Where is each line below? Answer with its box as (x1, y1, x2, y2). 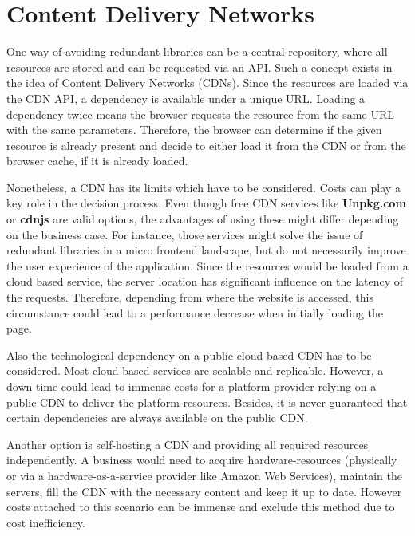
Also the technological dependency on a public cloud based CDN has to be (6, 346, 372, 363)
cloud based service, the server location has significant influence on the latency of (6, 273, 404, 290)
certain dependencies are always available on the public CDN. (6, 409, 308, 426)
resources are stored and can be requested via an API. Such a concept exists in (6, 58, 393, 75)
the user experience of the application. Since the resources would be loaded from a (6, 257, 409, 274)
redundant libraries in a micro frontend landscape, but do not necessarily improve (6, 242, 406, 258)
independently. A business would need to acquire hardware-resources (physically (6, 451, 397, 468)
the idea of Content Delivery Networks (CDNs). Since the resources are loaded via (6, 74, 409, 91)
